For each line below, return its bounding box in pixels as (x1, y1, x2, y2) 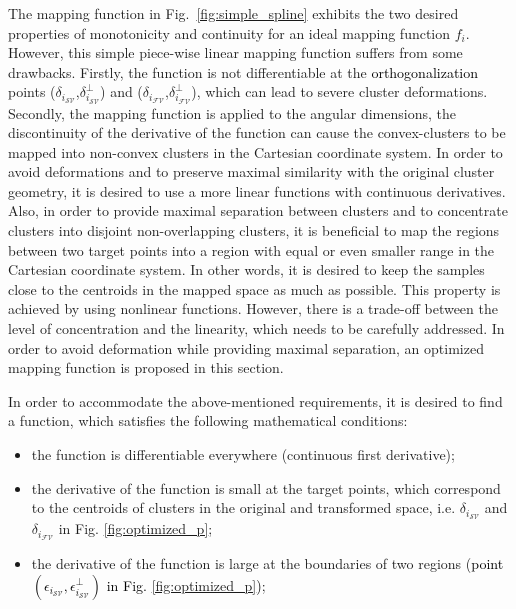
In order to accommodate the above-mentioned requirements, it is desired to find (8, 390, 503, 411)
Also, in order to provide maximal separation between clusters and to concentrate (8, 200, 508, 221)
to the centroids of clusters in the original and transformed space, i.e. (31, 497, 456, 518)
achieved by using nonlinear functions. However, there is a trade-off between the (8, 298, 498, 319)
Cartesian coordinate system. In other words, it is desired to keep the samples (8, 259, 485, 280)
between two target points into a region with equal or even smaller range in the (8, 239, 495, 260)
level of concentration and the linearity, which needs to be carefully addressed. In (8, 318, 505, 339)
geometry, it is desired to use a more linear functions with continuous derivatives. (8, 180, 506, 201)
